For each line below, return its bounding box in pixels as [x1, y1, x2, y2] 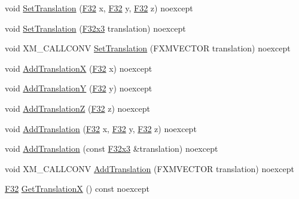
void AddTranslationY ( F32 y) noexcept [5, 82, 152, 94]
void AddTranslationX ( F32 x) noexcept [5, 62, 152, 74]
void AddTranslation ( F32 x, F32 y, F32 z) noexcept [5, 122, 197, 134]
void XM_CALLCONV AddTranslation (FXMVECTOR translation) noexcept [5, 162, 294, 174]
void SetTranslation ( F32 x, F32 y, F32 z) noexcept [5, 2, 193, 14]
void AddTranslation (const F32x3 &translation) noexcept [5, 142, 218, 155]
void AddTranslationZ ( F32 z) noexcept [5, 102, 151, 114]
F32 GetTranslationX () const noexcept [5, 182, 150, 195]
